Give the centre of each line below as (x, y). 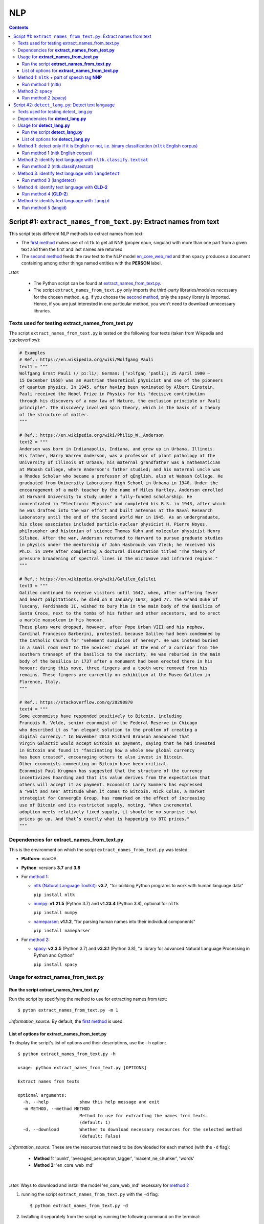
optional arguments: (42, 1095)
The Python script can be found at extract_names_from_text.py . (97, 283)
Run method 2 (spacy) (44, 98)
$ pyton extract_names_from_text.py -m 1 (68, 1010)
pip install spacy (55, 964)
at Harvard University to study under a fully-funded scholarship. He (106, 497)
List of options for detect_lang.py (56, 139)
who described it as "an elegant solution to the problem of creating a (108, 730)
